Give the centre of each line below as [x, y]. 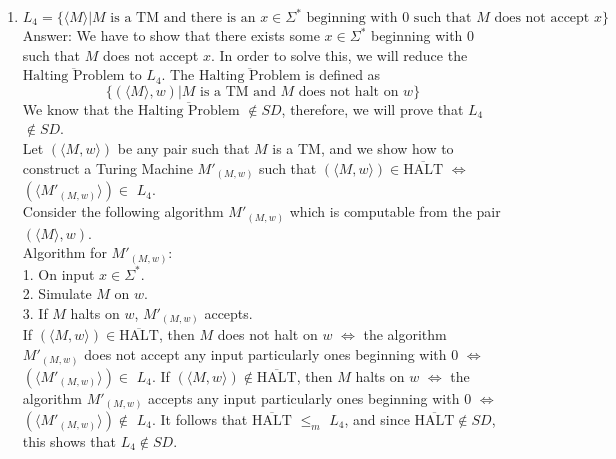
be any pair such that [183, 147]
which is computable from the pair [395, 211]
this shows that [69, 441]
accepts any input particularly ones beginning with [304, 397]
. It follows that [199, 419]
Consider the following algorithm [123, 211]
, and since [377, 419]
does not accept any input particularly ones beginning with [265, 354]
